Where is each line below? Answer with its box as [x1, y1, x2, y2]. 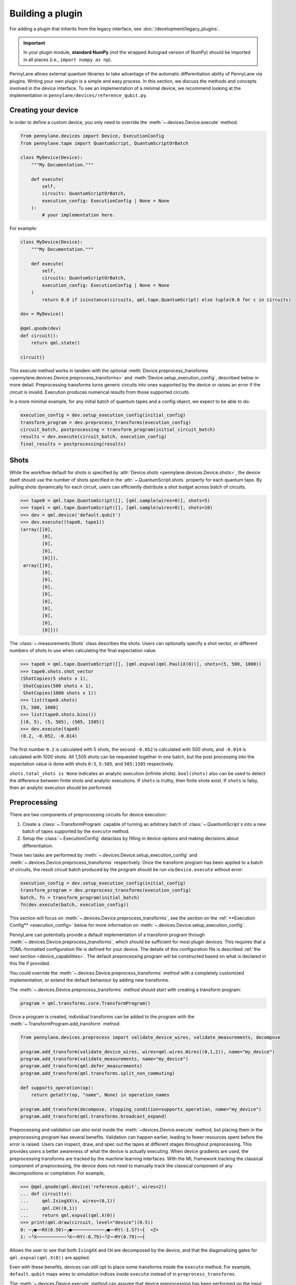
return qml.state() [31, 340, 81, 345]
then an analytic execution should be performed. [9, 784, 113, 791]
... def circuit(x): [20, 1190, 72, 1197]
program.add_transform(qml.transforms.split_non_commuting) [20, 1070, 175, 1076]
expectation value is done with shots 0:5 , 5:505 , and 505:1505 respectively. [9, 761, 174, 767]
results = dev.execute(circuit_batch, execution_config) [20, 434, 167, 439]
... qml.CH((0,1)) [20, 1205, 78, 1211]
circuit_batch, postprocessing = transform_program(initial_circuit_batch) [20, 427, 216, 432]
